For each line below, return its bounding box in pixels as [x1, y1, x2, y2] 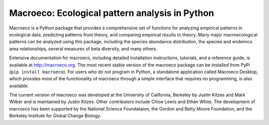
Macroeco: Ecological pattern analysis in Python [9, 7, 214, 18]
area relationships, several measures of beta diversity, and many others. [9, 45, 157, 52]
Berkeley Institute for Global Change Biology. [9, 113, 102, 119]
